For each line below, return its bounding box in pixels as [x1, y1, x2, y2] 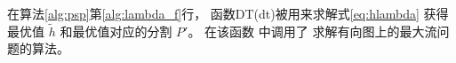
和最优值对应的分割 [60, 21, 172, 40]
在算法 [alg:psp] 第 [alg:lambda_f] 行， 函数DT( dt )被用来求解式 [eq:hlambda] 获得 [7, 4, 449, 22]
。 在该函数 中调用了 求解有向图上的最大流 [188, 21, 437, 40]
